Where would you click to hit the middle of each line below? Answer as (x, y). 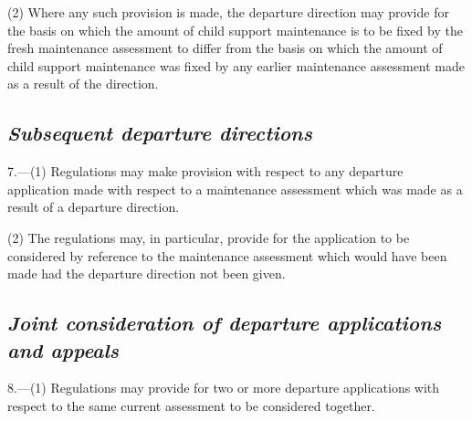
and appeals (63, 349)
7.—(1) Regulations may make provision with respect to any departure (205, 171)
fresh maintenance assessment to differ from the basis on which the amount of (225, 48)
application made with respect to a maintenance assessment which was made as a (235, 189)
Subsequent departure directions (160, 133)
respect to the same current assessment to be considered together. (191, 405)
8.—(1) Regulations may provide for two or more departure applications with (224, 388)
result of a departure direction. (94, 207)
